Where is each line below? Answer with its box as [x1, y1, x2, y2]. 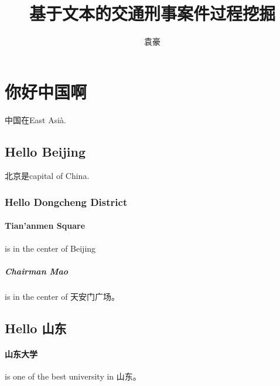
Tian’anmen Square [5, 219, 86, 232]
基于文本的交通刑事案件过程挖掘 [29, 1, 275, 25]
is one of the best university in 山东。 [5, 370, 141, 382]
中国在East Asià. [5, 113, 66, 126]
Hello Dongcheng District [5, 194, 128, 209]
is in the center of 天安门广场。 [5, 290, 120, 302]
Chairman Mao [5, 265, 69, 277]
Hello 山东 [5, 319, 67, 337]
